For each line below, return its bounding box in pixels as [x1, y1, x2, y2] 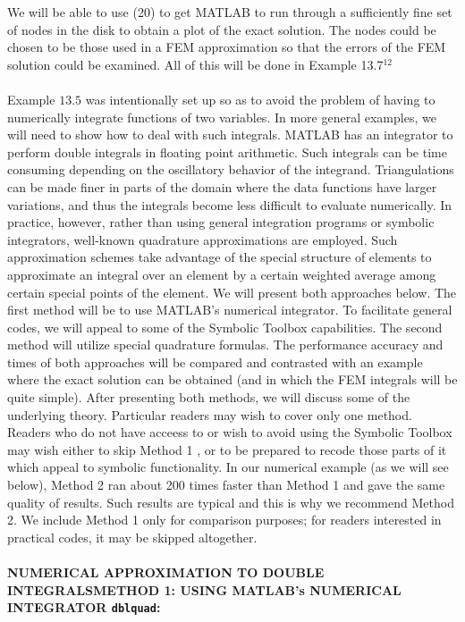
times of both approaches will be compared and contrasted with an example [7, 352, 423, 371]
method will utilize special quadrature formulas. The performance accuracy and [7, 335, 444, 354]
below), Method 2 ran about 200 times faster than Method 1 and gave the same [7, 475, 445, 494]
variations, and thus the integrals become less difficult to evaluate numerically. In [7, 195, 452, 214]
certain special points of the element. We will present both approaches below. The [7, 282, 457, 301]
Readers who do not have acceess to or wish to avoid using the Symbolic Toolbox [7, 423, 452, 441]
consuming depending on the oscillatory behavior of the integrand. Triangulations [7, 160, 454, 179]
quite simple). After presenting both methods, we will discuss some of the [7, 388, 410, 407]
